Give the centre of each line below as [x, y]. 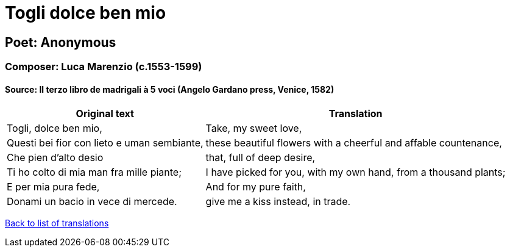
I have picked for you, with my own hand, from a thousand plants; [356, 172]
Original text [105, 114]
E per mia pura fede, [53, 187]
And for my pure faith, [256, 187]
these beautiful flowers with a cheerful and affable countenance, [354, 143]
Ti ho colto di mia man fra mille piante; [94, 172]
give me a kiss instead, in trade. [278, 202]
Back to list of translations [57, 223]
